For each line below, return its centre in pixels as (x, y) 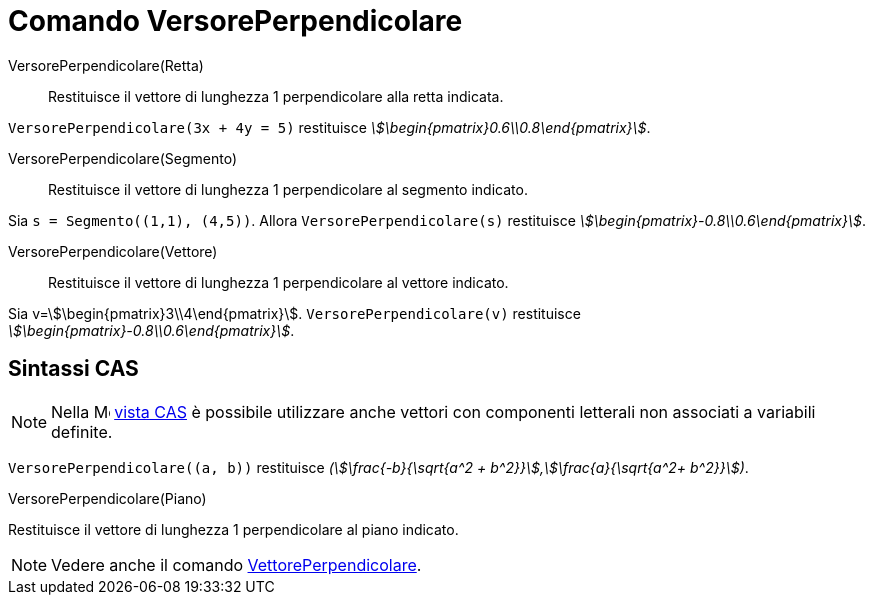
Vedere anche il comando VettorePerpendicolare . (236, 564)
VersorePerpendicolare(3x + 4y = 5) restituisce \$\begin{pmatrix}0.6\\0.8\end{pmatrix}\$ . (329, 127)
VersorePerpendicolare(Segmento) (123, 158)
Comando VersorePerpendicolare (235, 21)
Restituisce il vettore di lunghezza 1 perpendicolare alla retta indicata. (276, 96)
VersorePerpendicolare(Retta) (106, 65)
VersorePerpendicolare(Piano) (107, 498)
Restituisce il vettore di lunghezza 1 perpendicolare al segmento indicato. (288, 189)
